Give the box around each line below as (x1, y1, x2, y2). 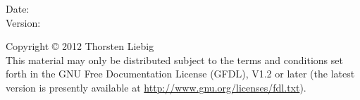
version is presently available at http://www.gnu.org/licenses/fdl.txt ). (6, 80, 306, 94)
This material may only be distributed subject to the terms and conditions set (6, 52, 343, 67)
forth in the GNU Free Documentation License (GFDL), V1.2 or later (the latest (6, 66, 355, 81)
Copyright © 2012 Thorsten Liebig (6, 39, 154, 54)
